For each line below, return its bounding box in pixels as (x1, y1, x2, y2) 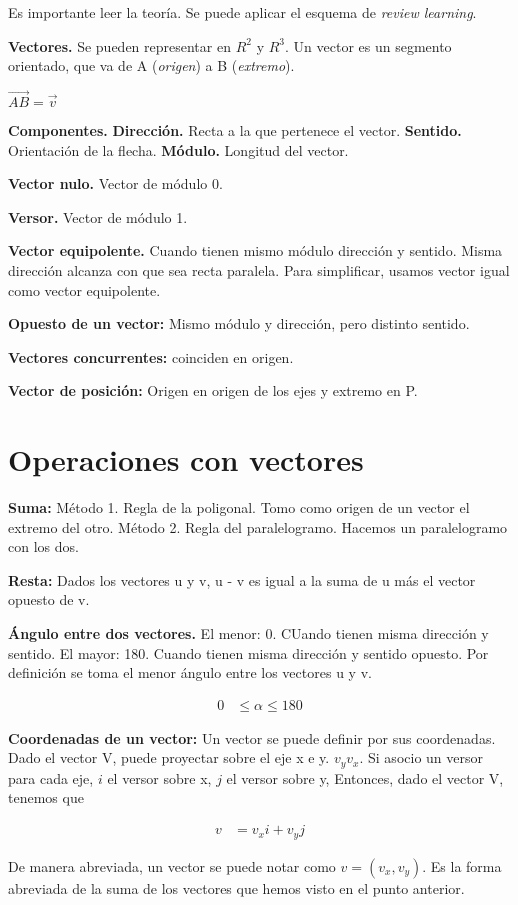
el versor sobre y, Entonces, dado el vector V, (226, 767, 504, 788)
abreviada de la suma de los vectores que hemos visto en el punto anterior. (8, 877, 465, 898)
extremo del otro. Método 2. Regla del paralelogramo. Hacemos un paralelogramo (8, 516, 508, 537)
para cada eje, (8, 767, 94, 788)
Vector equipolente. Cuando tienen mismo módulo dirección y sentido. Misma (8, 240, 503, 261)
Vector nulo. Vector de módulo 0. (8, 173, 223, 194)
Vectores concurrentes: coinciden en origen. (8, 346, 294, 367)
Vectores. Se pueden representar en (8, 35, 231, 56)
